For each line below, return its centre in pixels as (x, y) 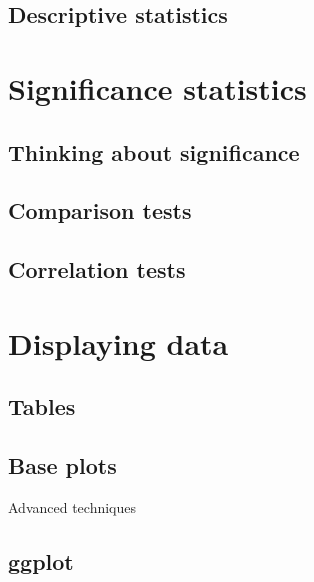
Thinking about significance (154, 151)
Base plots (62, 465)
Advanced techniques (72, 506)
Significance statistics (157, 87)
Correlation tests (97, 269)
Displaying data (118, 342)
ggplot (41, 560)
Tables (42, 406)
